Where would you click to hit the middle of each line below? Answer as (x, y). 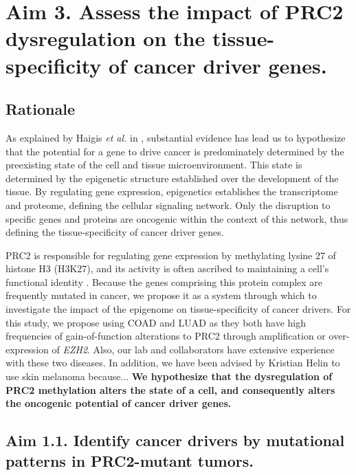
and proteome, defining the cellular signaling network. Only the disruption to (168, 205)
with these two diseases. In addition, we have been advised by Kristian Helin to (173, 363)
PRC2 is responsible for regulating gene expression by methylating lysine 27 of (171, 255)
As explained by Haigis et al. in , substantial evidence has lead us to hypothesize (176, 137)
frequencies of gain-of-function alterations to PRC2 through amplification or (166, 336)
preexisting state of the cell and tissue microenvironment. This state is (154, 165)
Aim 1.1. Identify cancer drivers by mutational (175, 440)
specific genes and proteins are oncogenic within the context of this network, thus (177, 218)
